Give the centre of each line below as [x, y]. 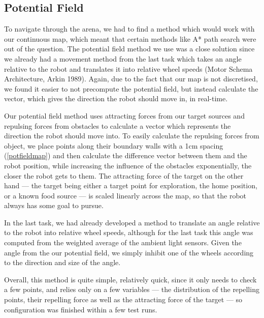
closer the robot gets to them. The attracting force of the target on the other [124, 175]
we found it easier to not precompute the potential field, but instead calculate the [131, 88]
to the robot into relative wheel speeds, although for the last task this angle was [129, 232]
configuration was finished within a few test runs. [81, 309]
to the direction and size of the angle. [62, 262]
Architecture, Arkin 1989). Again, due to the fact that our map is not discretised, [131, 79]
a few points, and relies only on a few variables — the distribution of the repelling [132, 289]
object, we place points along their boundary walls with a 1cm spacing [114, 145]
